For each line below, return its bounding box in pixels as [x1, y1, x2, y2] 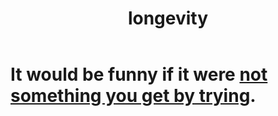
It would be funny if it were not [10, 63, 268, 86]
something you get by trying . [10, 85, 257, 107]
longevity [127, 7, 209, 30]
